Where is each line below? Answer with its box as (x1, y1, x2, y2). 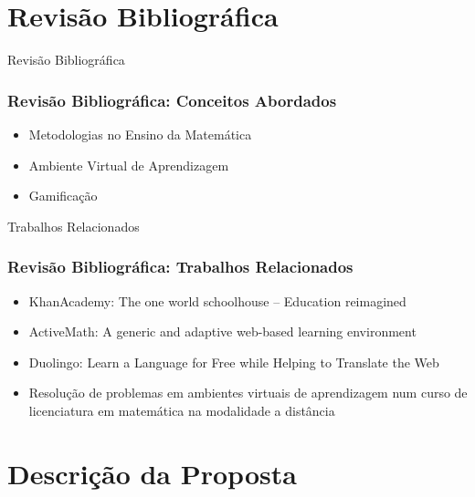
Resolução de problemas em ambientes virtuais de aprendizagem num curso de (28, 383, 468, 402)
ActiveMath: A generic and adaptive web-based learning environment (28, 322, 417, 341)
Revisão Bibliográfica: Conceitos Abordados (7, 88, 337, 111)
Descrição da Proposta (7, 454, 297, 492)
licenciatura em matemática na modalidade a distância (28, 400, 335, 419)
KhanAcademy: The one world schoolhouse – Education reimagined (28, 291, 406, 310)
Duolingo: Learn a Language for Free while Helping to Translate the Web (28, 352, 439, 371)
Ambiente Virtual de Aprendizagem (28, 155, 229, 174)
